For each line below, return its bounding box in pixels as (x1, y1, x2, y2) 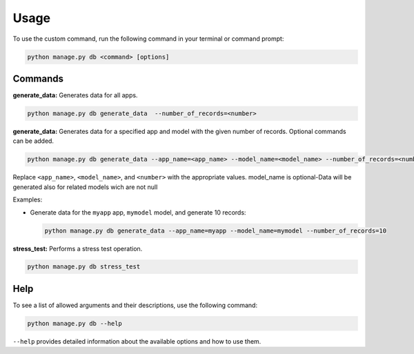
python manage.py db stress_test (27, 263, 141, 271)
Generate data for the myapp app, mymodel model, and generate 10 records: (30, 208, 246, 217)
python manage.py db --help (27, 319, 122, 327)
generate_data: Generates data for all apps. (12, 91, 138, 99)
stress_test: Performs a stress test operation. (12, 244, 143, 253)
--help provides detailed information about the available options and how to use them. (12, 337, 262, 345)
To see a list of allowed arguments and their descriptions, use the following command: (12, 301, 258, 309)
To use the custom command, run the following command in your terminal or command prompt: (12, 35, 284, 43)
